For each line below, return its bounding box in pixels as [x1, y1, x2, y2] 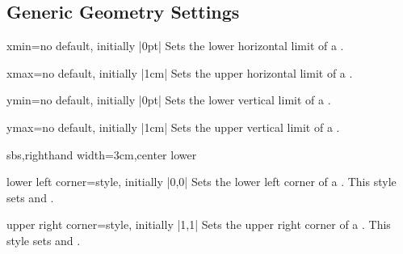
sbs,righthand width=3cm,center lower [6, 146, 197, 163]
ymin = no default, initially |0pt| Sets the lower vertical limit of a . [6, 91, 331, 108]
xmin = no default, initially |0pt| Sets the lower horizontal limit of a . [6, 37, 344, 54]
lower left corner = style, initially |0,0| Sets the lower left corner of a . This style [6, 173, 397, 190]
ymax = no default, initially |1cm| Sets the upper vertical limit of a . [6, 118, 340, 135]
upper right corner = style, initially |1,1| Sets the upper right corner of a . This [6, 216, 391, 233]
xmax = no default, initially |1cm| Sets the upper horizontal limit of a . [6, 64, 353, 81]
